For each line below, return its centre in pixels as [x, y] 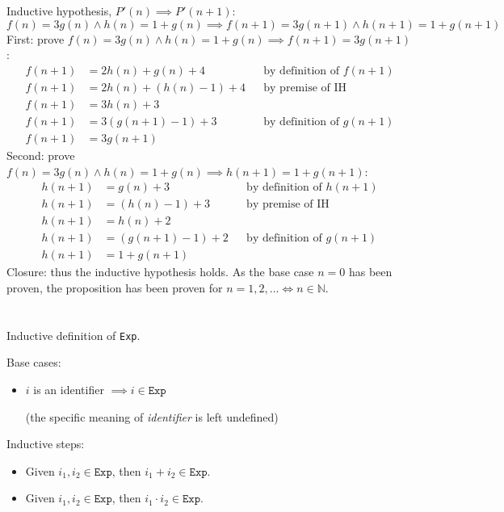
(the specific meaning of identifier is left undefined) [152, 416]
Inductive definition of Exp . [73, 335]
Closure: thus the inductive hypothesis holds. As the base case [160, 272]
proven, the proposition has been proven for [115, 287]
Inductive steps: [46, 444]
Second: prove [41, 155]
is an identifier [69, 389]
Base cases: [34, 362]
